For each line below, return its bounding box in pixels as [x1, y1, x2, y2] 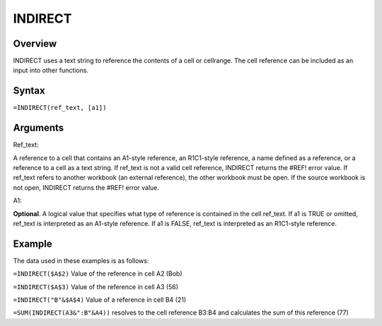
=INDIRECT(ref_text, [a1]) [13, 103, 107, 112]
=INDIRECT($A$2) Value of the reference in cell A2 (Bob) [13, 269, 183, 278]
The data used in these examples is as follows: [13, 256, 149, 265]
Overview [13, 38, 57, 50]
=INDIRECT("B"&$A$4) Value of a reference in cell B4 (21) [13, 296, 187, 304]
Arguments [13, 122, 64, 134]
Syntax [13, 85, 45, 97]
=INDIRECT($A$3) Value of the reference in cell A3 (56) [13, 282, 179, 291]
